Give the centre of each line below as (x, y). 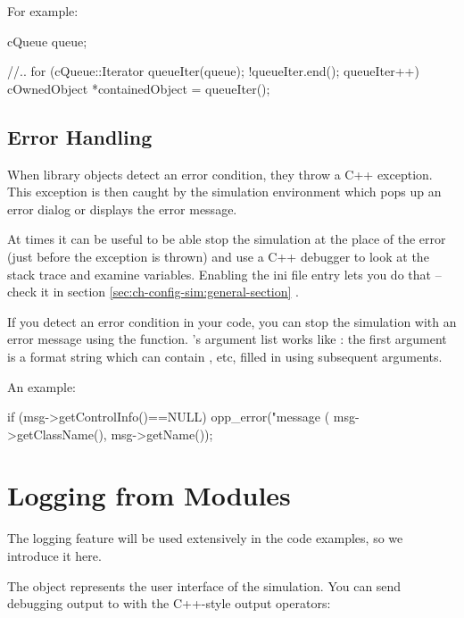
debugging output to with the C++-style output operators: (169, 603)
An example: (41, 386)
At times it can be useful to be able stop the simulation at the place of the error (227, 239)
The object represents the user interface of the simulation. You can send (204, 585)
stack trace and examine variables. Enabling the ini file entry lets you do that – (224, 274)
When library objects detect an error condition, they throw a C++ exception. (220, 174)
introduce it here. (54, 556)
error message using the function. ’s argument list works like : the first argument (227, 339)
